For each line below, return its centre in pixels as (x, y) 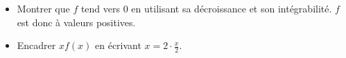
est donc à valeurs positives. (76, 22)
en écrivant (118, 45)
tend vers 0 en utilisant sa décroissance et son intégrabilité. (206, 8)
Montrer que (43, 8)
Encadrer (36, 45)
